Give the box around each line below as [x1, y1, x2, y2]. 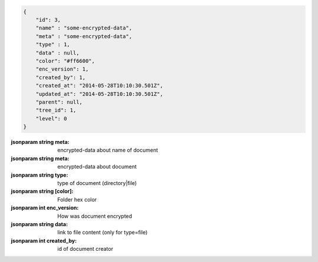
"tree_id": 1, [35, 107, 77, 114]
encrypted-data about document [57, 163, 137, 170]
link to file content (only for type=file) [57, 229, 148, 236]
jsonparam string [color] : [11, 188, 74, 195]
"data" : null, [35, 49, 79, 56]
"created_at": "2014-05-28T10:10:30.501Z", [35, 82, 163, 89]
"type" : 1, [35, 41, 71, 48]
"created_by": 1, [35, 74, 86, 80]
